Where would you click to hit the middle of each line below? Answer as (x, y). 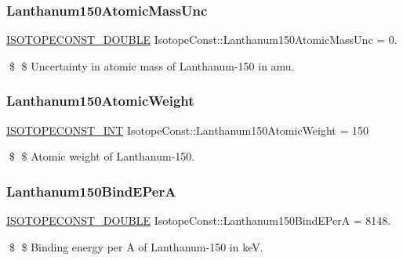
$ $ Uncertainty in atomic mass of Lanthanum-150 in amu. (152, 65)
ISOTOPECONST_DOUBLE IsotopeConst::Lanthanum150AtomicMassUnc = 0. (202, 40)
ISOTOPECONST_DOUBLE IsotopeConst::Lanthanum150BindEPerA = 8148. (199, 220)
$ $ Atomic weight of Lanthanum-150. (102, 156)
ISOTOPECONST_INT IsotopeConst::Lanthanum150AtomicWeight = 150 (187, 130)
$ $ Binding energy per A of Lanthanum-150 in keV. (136, 246)
